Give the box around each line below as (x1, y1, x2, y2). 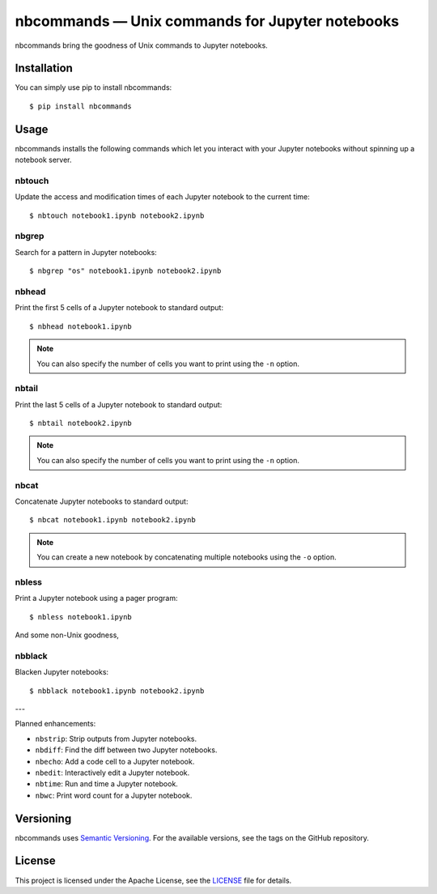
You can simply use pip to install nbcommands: (15, 83, 172, 92)
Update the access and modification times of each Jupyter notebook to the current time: (15, 192, 311, 202)
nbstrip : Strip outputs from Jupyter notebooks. (35, 734, 197, 743)
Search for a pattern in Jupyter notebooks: (15, 247, 157, 257)
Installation (15, 62, 73, 75)
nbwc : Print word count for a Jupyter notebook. (35, 790, 193, 800)
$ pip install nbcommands (29, 101, 133, 111)
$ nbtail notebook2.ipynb (29, 419, 133, 428)
